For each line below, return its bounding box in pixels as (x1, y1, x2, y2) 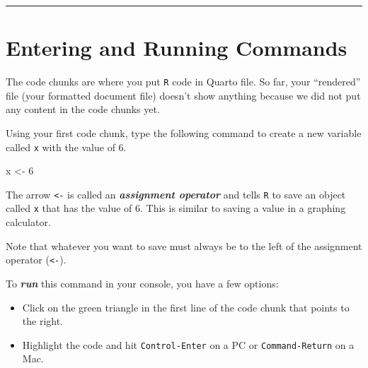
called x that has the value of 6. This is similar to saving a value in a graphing (6, 201, 346, 215)
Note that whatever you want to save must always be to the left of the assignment (6, 238, 362, 253)
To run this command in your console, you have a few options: (6, 275, 279, 290)
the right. (22, 314, 64, 328)
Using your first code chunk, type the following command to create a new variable (6, 125, 362, 140)
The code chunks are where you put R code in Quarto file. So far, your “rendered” (6, 74, 361, 89)
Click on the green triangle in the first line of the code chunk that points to (22, 299, 350, 314)
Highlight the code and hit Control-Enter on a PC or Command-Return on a (22, 337, 355, 352)
